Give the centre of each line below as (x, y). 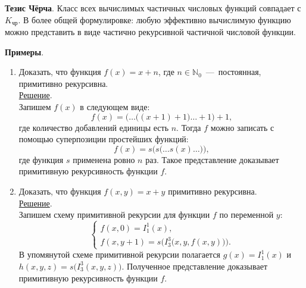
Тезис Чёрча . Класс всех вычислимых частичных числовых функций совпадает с (153, 8)
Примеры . (24, 51)
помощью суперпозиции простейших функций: (104, 139)
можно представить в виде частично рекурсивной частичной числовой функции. (150, 32)
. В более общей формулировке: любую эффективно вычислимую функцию (154, 19)
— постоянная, (233, 72)
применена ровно (104, 159)
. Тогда (189, 127)
